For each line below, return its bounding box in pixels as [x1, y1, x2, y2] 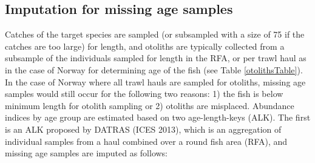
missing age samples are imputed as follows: [5, 147, 168, 159]
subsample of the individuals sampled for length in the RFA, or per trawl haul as [5, 52, 307, 64]
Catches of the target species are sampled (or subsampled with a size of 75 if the [5, 28, 305, 41]
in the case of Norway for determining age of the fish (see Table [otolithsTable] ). [5, 63, 303, 76]
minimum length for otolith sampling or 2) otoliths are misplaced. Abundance [5, 99, 294, 111]
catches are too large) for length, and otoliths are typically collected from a [5, 39, 285, 52]
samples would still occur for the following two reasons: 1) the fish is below [5, 87, 283, 100]
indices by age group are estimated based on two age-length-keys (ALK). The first [5, 111, 311, 124]
